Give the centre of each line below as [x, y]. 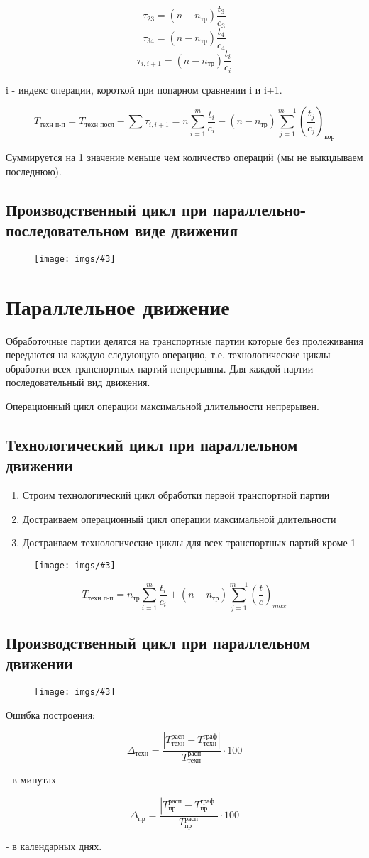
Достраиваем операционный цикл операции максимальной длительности [179, 518]
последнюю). [34, 171]
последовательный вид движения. [78, 382]
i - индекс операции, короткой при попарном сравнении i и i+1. [144, 89]
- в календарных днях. [54, 846]
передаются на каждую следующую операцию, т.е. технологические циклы [168, 354]
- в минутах [31, 780]
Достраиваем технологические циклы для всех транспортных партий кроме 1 [189, 543]
